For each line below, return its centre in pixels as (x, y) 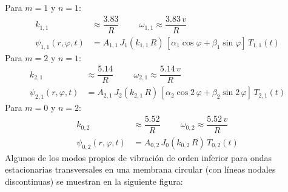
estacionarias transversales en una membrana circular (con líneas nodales (140, 169)
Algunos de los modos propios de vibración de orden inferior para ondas (139, 157)
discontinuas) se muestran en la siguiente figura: (94, 181)
